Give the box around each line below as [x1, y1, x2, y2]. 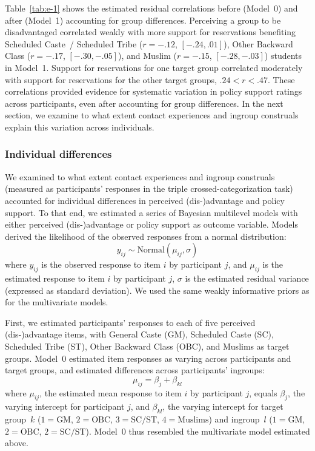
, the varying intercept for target [162, 400, 283, 413]
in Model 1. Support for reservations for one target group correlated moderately [5, 61, 303, 73]
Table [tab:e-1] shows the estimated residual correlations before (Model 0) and [5, 2, 298, 14]
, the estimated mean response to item [39, 386, 182, 399]
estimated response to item [5, 272, 105, 285]
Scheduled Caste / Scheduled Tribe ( [5, 37, 143, 50]
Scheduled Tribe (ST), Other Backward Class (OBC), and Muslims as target [5, 340, 290, 353]
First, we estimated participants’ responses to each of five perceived [5, 316, 256, 328]
